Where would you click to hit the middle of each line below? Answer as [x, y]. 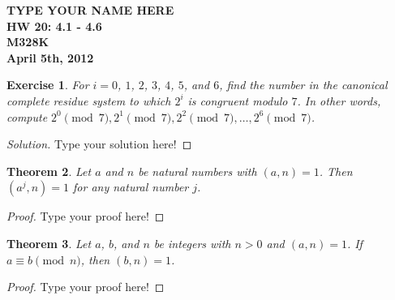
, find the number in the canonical [303, 85]
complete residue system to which [89, 100]
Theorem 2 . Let [49, 171]
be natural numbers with [197, 171]
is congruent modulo [238, 100]
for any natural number [131, 187]
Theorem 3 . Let [49, 243]
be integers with [192, 243]
